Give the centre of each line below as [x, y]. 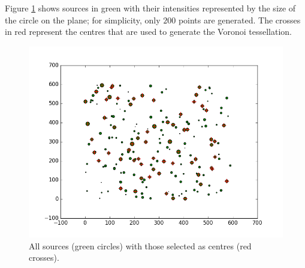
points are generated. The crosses [239, 20]
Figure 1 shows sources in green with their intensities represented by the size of [150, 8]
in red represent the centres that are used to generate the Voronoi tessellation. [148, 32]
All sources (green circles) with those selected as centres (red [140, 245]
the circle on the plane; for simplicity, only [83, 20]
